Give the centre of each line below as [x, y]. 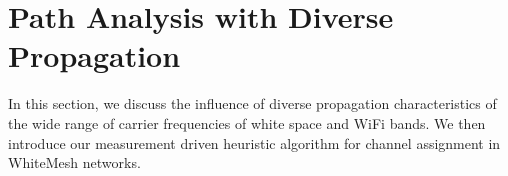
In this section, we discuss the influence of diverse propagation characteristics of [252, 103]
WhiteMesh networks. [74, 162]
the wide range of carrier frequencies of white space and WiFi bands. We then [247, 122]
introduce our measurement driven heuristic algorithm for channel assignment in [254, 142]
